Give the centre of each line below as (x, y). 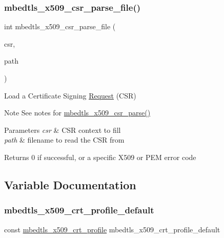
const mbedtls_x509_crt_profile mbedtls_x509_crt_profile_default (112, 229)
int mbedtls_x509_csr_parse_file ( (60, 26)
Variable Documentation (70, 184)
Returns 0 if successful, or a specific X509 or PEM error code (100, 157)
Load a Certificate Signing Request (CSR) (70, 95)
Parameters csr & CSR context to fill (63, 130)
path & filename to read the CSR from (64, 140)
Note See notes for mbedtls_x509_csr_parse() (77, 113)
